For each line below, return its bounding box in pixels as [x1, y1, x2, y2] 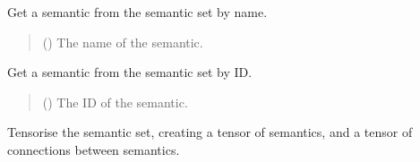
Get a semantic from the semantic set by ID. [7, 63, 253, 81]
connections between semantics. [7, 140, 180, 158]
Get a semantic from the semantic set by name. [7, 3, 268, 21]
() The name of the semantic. [42, 32, 203, 51]
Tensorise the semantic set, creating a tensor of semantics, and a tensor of [7, 123, 413, 141]
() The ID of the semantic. [42, 92, 188, 111]
